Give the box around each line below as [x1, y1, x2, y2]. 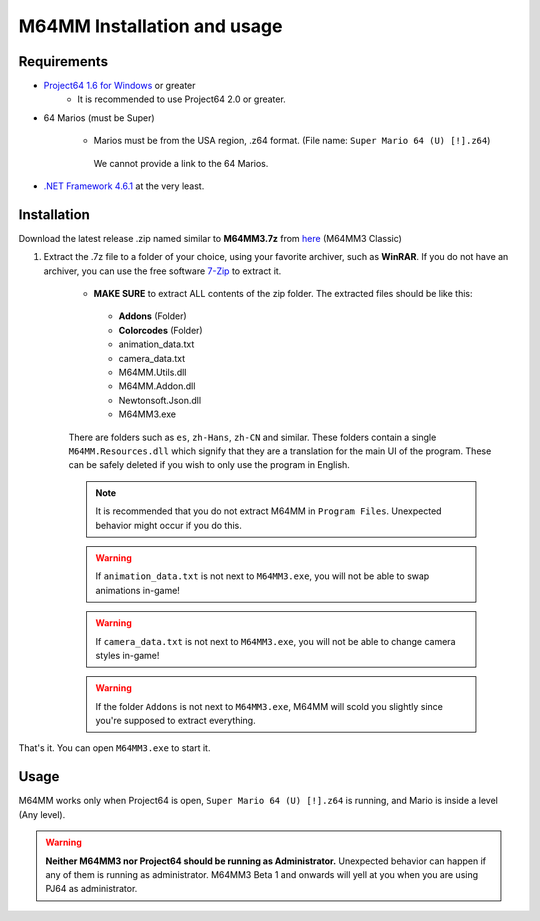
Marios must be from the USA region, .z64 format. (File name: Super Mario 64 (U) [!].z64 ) [93, 135, 491, 147]
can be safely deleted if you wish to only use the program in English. [68, 459, 350, 471]
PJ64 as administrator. [45, 883, 138, 895]
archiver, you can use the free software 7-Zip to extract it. [43, 265, 282, 277]
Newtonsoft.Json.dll [118, 394, 202, 406]
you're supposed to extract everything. [95, 715, 256, 727]
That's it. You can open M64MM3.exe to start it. [18, 742, 211, 754]
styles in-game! [95, 649, 160, 661]
